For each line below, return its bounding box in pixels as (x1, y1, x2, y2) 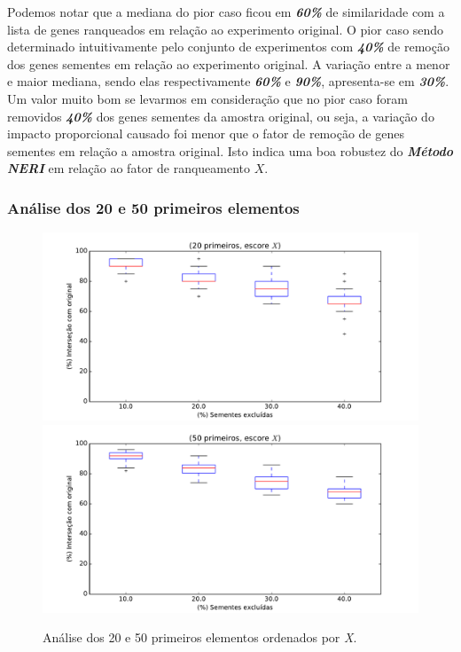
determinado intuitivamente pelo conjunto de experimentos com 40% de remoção (7, 37, 449, 56)
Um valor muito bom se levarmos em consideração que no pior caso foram (7, 89, 408, 107)
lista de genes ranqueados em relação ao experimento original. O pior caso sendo (7, 20, 444, 38)
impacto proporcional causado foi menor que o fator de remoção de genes (7, 124, 404, 143)
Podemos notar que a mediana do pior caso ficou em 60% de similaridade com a (7, 3, 445, 20)
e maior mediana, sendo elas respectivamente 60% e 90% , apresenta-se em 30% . (7, 72, 449, 90)
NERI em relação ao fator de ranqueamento (7, 159, 251, 177)
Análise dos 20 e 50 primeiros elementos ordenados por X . (43, 628, 357, 647)
